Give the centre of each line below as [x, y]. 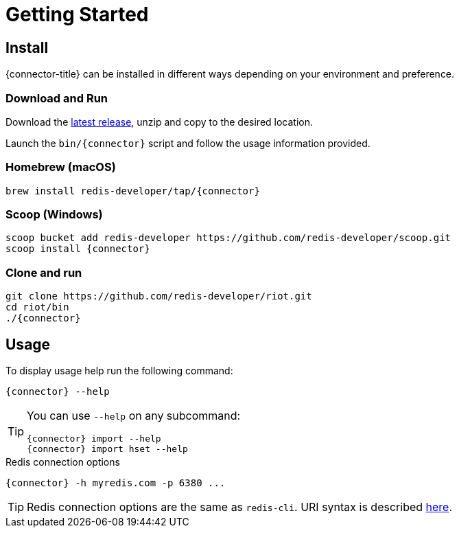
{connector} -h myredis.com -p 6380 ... [116, 483]
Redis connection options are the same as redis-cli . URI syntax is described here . [240, 507]
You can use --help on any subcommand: [134, 416]
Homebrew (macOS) [61, 167]
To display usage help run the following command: [119, 371]
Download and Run [57, 98]
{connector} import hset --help [107, 449]
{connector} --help [58, 392]
